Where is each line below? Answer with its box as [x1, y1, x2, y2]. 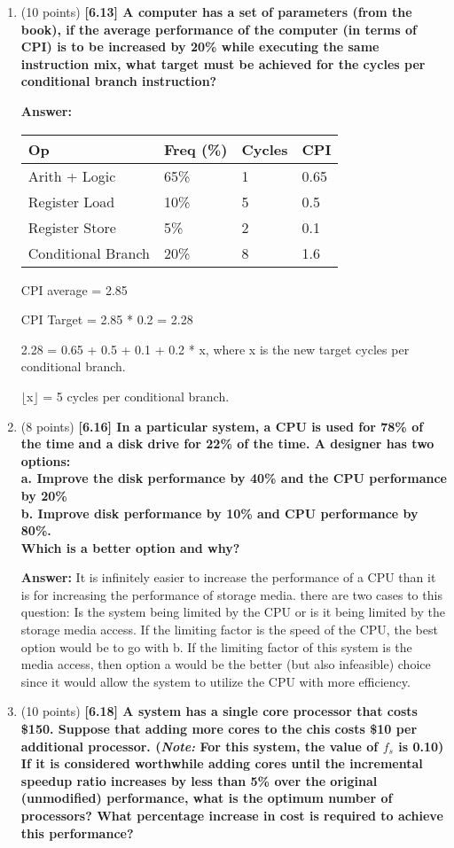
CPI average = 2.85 [20, 280, 128, 299]
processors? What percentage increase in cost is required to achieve [20, 806, 443, 824]
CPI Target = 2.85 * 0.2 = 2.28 [20, 310, 193, 329]
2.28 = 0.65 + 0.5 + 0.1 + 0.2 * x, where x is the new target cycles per [20, 339, 410, 358]
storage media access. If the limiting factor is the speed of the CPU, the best [20, 620, 438, 639]
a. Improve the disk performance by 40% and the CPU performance [20, 469, 447, 487]
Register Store [27, 216, 116, 237]
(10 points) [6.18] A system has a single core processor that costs [20, 702, 418, 720]
